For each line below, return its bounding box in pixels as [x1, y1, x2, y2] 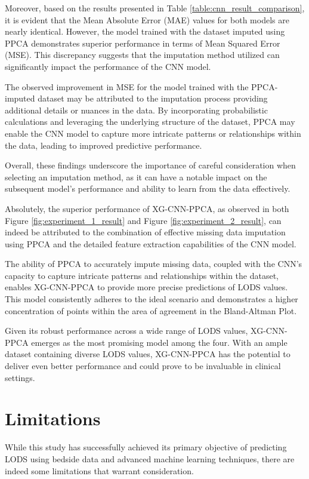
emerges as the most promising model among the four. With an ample [31, 336, 288, 348]
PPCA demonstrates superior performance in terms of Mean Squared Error [5, 36, 280, 49]
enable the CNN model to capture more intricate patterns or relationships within [5, 127, 301, 139]
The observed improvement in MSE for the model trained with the [5, 80, 249, 93]
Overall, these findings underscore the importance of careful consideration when [5, 159, 296, 171]
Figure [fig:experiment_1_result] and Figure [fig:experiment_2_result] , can [5, 214, 282, 226]
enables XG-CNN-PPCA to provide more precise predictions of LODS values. [5, 281, 288, 293]
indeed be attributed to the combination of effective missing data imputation [5, 226, 286, 238]
